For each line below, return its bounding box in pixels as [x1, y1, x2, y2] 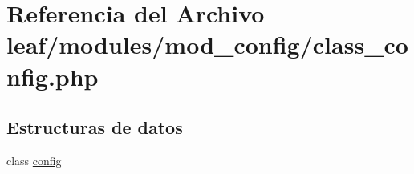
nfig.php [6, 59, 99, 92]
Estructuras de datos [6, 115, 183, 140]
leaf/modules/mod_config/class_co [6, 28, 408, 61]
